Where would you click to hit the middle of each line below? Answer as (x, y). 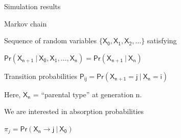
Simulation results (32, 6)
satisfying (162, 40)
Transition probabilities (41, 76)
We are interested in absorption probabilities (74, 111)
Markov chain (26, 23)
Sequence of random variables (50, 40)
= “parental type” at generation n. (87, 94)
